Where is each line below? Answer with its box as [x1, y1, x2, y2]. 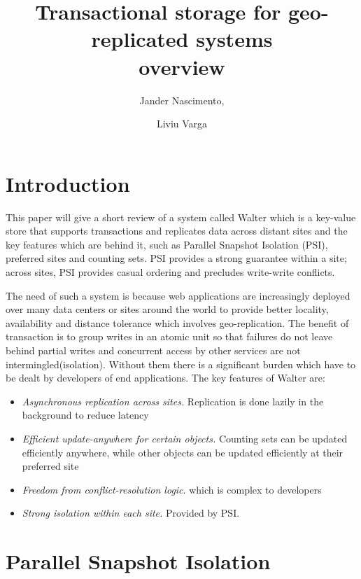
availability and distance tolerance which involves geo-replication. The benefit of [6, 315, 349, 330]
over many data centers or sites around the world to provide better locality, [6, 302, 329, 316]
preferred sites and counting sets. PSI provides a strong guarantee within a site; [6, 251, 347, 265]
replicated [91, 25, 189, 53]
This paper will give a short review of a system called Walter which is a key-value [6, 209, 356, 224]
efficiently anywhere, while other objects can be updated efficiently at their [22, 445, 344, 459]
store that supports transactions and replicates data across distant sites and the [6, 223, 348, 238]
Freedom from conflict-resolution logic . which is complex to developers [22, 482, 322, 496]
